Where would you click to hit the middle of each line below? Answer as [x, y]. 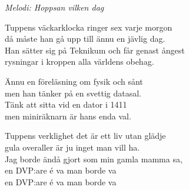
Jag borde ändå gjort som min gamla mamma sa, [94, 159]
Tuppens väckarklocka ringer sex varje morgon [89, 27]
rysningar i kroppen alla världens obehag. [79, 61]
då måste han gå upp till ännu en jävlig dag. [85, 39]
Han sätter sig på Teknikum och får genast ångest [95, 50]
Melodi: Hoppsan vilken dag [54, 7]
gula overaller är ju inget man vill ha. [72, 147]
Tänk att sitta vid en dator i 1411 [66, 104]
